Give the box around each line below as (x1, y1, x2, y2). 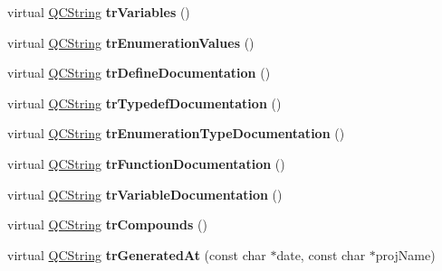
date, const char (276, 245, 366, 264)
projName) (375, 245, 436, 264)
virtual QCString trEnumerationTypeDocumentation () (7, 124, 345, 143)
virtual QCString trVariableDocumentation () (7, 184, 283, 203)
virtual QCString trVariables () (7, 3, 190, 21)
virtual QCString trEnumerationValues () (7, 33, 255, 51)
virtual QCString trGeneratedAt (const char (7, 245, 266, 264)
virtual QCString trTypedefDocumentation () (7, 93, 282, 112)
